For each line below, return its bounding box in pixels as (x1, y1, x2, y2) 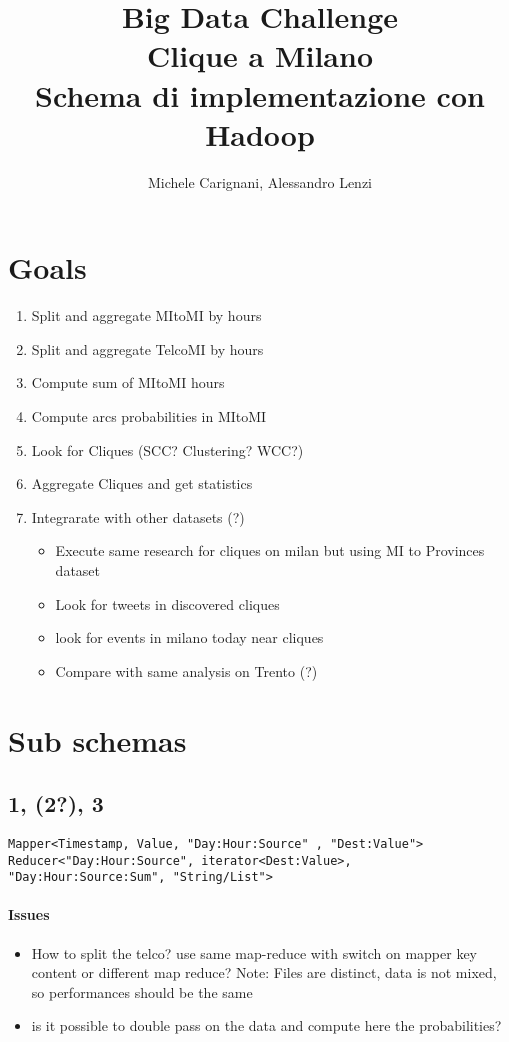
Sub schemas (8, 719, 187, 760)
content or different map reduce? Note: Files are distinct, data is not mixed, (31, 962, 497, 983)
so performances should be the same (31, 981, 253, 1002)
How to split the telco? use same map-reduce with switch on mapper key (31, 942, 477, 963)
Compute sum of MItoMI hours (31, 372, 225, 393)
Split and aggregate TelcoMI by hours (31, 338, 264, 359)
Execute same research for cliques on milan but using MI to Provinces (55, 540, 485, 561)
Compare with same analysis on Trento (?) (55, 660, 318, 681)
